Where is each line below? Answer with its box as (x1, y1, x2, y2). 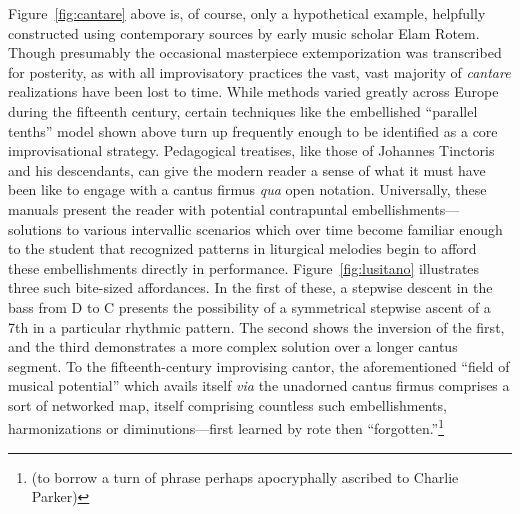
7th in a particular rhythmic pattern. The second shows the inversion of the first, (8, 316, 505, 337)
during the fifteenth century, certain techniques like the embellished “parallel (8, 100, 478, 121)
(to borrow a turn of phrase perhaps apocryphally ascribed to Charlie (31, 466, 459, 487)
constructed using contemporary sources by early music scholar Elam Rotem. (8, 22, 480, 43)
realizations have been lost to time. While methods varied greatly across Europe (8, 81, 499, 102)
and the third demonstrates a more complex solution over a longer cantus (8, 336, 458, 357)
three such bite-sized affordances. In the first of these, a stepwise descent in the (8, 277, 493, 298)
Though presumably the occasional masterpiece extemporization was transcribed (8, 42, 502, 63)
